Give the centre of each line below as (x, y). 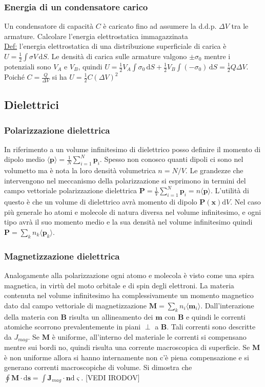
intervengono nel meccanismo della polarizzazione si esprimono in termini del (125, 180)
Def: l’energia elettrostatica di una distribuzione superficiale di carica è (115, 46)
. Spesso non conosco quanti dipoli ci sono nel (171, 159)
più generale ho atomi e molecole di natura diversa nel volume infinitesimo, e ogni (133, 211)
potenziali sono (28, 66)
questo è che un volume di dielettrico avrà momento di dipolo (101, 202)
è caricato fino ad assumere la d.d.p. (160, 26)
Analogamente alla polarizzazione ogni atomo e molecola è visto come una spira (129, 275)
